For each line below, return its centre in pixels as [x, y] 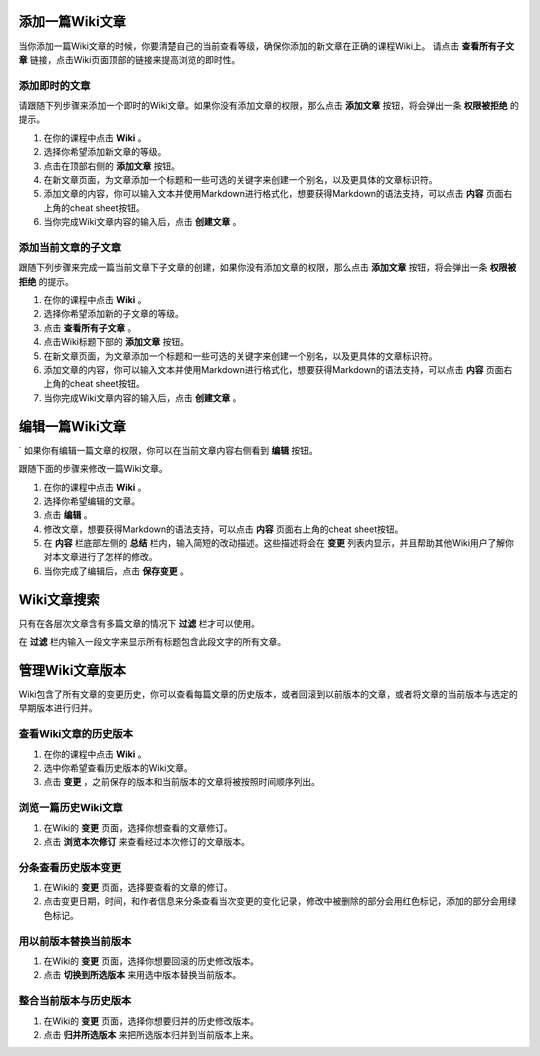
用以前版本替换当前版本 [75, 941]
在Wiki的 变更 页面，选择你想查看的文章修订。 [138, 827]
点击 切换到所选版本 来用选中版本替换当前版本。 [142, 975]
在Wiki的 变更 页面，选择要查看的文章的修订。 [138, 887]
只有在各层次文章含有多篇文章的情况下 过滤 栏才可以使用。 [139, 623]
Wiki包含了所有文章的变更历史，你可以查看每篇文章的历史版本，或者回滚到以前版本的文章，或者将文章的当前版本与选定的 [268, 694]
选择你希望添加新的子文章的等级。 [113, 314]
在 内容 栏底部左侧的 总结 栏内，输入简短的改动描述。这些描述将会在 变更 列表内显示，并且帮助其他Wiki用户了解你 [278, 543]
